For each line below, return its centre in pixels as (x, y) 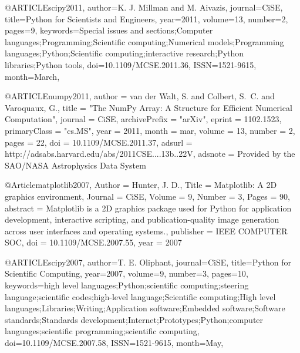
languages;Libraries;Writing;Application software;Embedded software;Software (145, 308)
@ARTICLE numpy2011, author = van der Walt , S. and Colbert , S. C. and (140, 96)
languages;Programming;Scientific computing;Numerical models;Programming (144, 41)
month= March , (32, 76)
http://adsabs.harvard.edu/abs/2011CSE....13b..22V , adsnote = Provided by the (150, 154)
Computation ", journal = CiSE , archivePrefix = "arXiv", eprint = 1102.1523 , (143, 119)
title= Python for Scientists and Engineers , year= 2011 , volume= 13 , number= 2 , (146, 19)
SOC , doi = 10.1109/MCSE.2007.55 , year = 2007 (93, 242)
